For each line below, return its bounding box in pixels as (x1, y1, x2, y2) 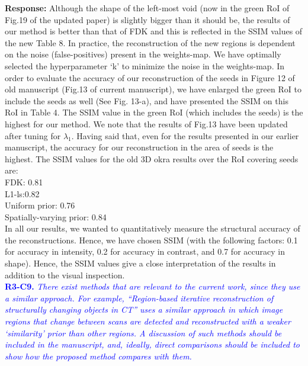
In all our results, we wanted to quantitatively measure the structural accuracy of (5, 222, 300, 235)
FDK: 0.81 (5, 175, 43, 188)
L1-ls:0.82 (5, 187, 40, 200)
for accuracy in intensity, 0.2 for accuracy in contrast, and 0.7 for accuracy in (5, 245, 285, 258)
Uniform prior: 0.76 (5, 199, 75, 211)
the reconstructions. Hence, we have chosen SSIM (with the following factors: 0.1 (5, 233, 298, 246)
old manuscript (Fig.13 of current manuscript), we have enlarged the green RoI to (5, 83, 301, 95)
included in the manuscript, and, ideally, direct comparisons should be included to (5, 338, 300, 351)
